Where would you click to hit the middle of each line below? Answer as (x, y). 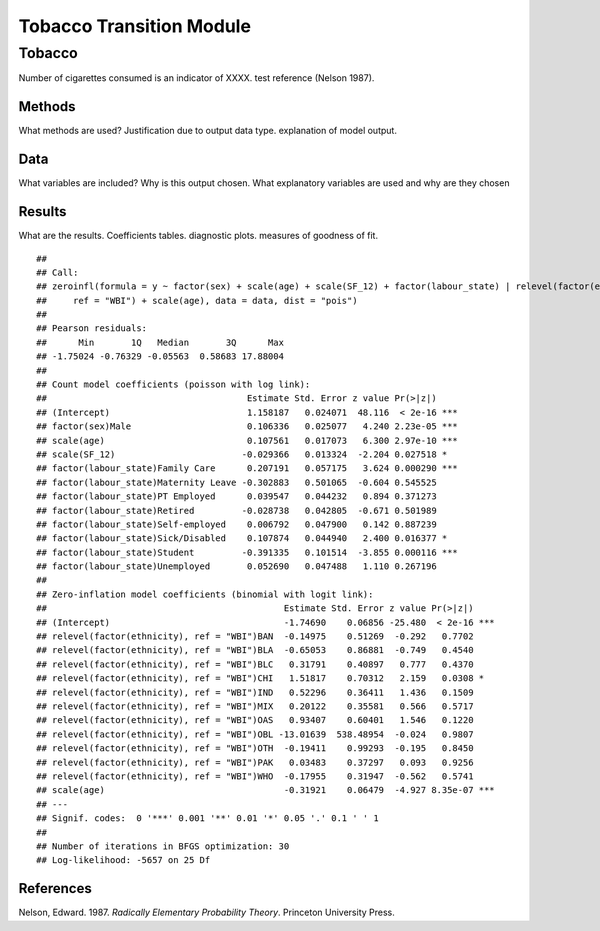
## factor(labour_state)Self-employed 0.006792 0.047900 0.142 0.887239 (236, 524)
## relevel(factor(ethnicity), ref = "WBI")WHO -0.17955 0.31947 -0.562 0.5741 (255, 776)
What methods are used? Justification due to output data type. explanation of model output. (207, 131)
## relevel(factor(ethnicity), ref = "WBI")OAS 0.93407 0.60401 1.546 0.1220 (255, 720)
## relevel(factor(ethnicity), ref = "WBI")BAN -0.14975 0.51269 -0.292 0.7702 (255, 636)
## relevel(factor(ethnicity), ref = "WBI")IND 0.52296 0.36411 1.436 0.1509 (255, 692)
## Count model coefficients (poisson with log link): (173, 384)
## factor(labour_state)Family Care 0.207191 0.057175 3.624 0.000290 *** (247, 468)
